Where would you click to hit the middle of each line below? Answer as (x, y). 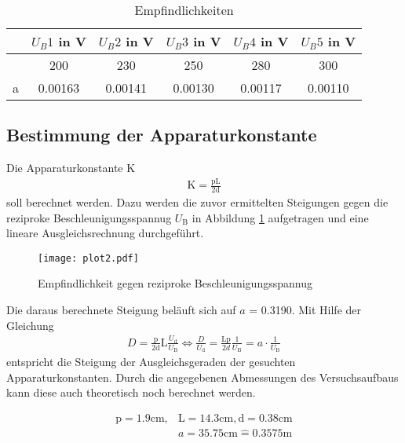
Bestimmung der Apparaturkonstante (162, 135)
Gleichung (30, 325)
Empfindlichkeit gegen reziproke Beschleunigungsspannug (175, 283)
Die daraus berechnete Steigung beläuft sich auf (121, 309)
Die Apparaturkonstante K (71, 168)
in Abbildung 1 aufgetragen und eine (280, 217)
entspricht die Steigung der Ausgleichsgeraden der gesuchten (151, 362)
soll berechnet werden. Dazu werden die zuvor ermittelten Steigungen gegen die (197, 201)
